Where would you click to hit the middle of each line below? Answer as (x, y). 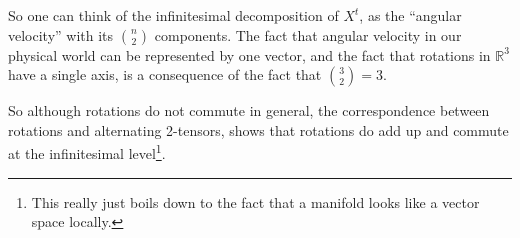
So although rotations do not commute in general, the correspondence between (249, 110)
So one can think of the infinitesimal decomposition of (173, 15)
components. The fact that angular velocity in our (308, 34)
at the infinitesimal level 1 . (87, 152)
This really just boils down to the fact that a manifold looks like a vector (255, 201)
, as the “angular (410, 15)
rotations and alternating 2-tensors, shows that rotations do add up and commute (258, 129)
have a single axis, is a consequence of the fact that (165, 74)
